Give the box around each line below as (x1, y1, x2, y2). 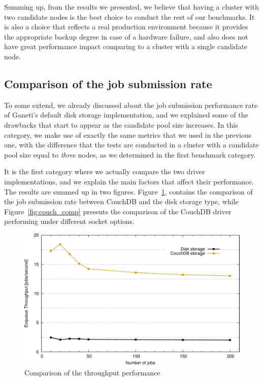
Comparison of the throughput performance (24, 367, 160, 377)
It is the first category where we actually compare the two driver (4, 166, 205, 177)
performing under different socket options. (4, 216, 135, 226)
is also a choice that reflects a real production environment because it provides (4, 21, 248, 32)
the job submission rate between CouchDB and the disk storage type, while (4, 196, 239, 207)
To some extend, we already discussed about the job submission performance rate (4, 99, 258, 110)
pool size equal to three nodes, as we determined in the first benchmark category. (4, 149, 256, 160)
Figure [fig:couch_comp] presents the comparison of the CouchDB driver (4, 206, 232, 216)
